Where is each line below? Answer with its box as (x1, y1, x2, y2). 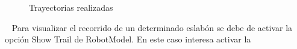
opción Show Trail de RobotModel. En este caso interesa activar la (5, 33, 251, 45)
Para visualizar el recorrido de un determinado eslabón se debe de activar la (11, 21, 293, 33)
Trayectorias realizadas (29, 1, 113, 13)
